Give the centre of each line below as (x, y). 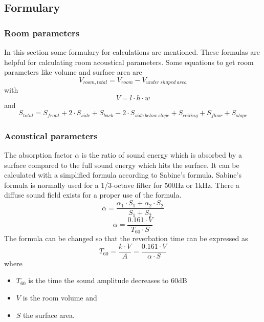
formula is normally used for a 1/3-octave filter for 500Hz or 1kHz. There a (122, 185)
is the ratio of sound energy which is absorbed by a (162, 155)
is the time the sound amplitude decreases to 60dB (108, 280)
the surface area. (49, 315)
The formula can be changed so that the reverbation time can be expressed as (126, 238)
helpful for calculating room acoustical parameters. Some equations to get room (129, 62)
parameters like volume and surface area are (73, 72)
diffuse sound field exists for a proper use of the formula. (93, 195)
